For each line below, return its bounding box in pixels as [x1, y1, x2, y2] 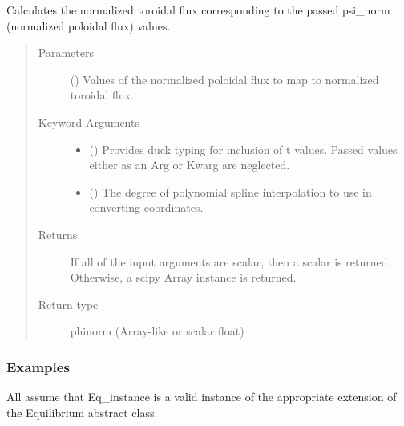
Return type [38, 295, 99, 312]
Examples [6, 356, 70, 376]
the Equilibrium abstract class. [6, 404, 158, 420]
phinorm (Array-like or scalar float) [70, 323, 244, 339]
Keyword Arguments [38, 113, 139, 130]
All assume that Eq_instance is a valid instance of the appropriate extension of [6, 388, 397, 405]
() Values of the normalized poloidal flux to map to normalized [70, 71, 379, 87]
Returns [38, 225, 78, 242]
